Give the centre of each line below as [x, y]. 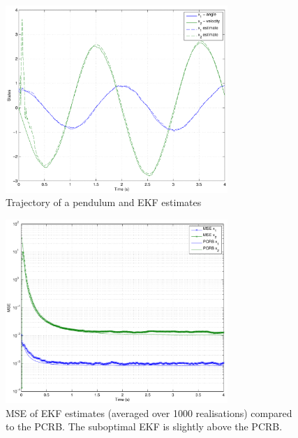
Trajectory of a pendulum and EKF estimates [104, 202]
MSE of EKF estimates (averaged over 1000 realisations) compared [149, 413]
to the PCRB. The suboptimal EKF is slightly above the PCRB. [144, 426]
